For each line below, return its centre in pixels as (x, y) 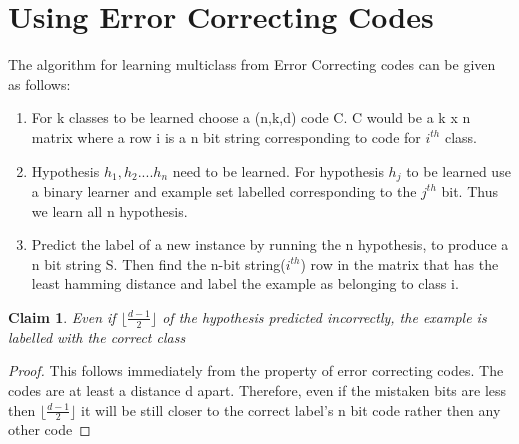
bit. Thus (469, 190)
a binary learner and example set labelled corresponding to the (224, 190)
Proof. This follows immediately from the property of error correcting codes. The (256, 370)
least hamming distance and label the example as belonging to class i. (245, 283)
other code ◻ (49, 429)
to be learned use (458, 170)
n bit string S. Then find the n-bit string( (158, 263)
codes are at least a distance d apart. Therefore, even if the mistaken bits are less (257, 389)
